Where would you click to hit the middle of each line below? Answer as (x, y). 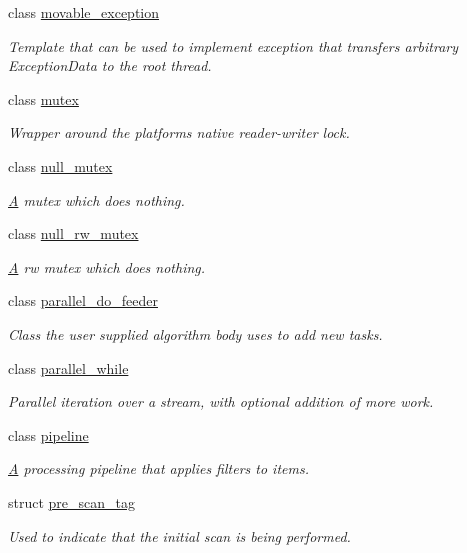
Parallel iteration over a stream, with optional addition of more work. (221, 401)
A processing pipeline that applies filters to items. (158, 468)
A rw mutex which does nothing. (107, 266)
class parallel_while (68, 367)
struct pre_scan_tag (72, 501)
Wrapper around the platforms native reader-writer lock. (179, 132)
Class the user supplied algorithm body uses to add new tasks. (195, 333)
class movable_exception (84, 12)
